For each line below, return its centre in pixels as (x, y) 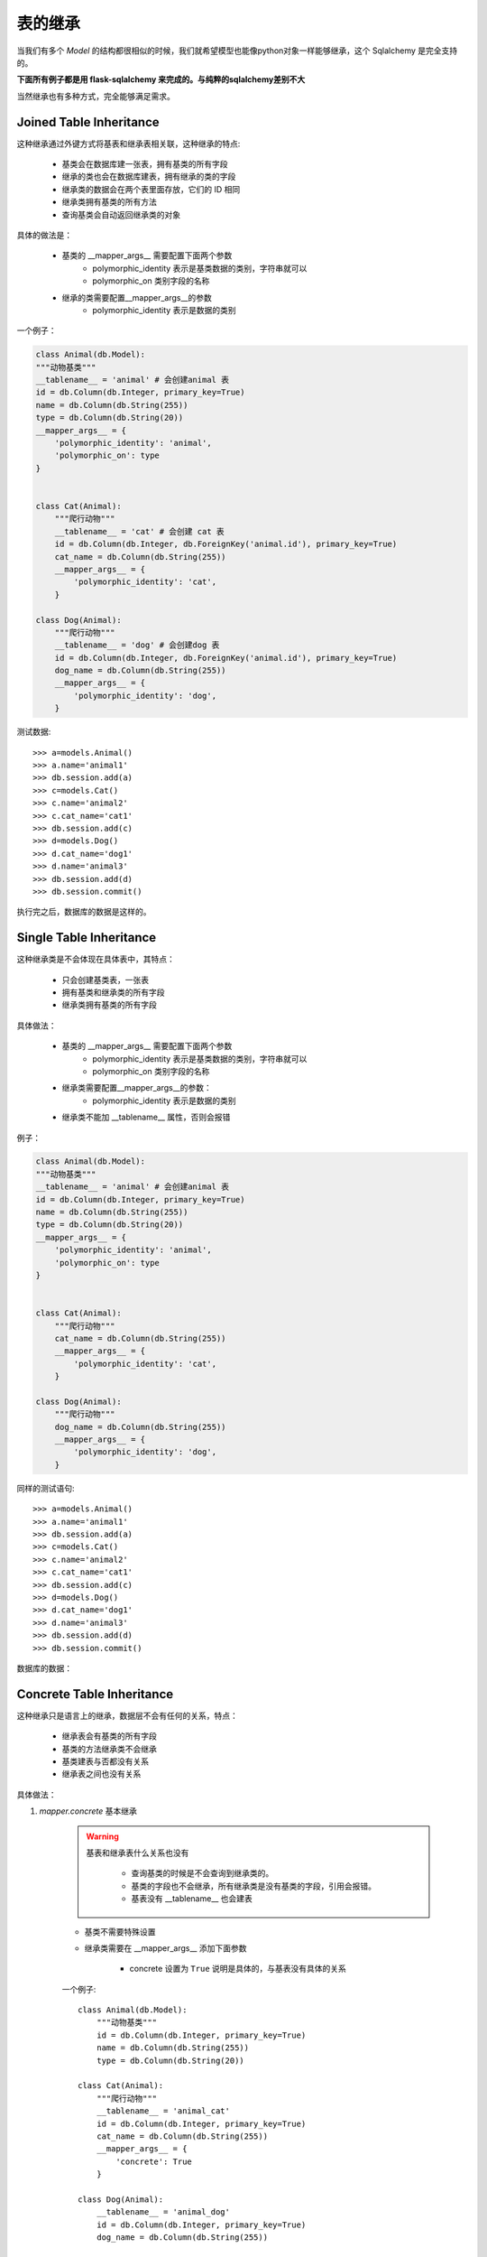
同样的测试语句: (46, 1488)
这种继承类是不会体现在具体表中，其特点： (96, 959)
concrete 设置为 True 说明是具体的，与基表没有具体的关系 (238, 1969)
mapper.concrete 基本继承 (88, 1811)
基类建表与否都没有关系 (105, 1761)
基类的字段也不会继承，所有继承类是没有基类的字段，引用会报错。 (253, 1886)
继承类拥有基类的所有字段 (109, 1005)
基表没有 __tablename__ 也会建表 (192, 1899)
